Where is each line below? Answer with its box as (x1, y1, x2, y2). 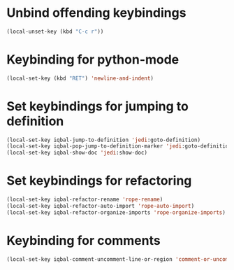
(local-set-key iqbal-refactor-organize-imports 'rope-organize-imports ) (6, 208, 226, 216)
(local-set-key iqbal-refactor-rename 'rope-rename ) (6, 196, 163, 204)
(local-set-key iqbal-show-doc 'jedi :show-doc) (6, 149, 148, 157)
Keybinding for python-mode (6, 52, 180, 67)
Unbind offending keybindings (6, 5, 187, 21)
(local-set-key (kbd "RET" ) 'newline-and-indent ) (6, 75, 154, 82)
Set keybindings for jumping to (6, 98, 189, 114)
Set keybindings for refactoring (6, 173, 192, 189)
